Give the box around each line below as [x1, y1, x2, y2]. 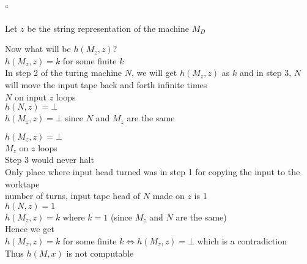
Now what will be [5, 42, 71, 55]
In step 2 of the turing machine [5, 66, 122, 79]
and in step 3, [239, 66, 292, 79]
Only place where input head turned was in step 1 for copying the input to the [5, 165, 300, 178]
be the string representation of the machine [27, 21, 189, 34]
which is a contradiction [197, 234, 287, 247]
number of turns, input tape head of [5, 189, 141, 202]
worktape [5, 177, 40, 190]
